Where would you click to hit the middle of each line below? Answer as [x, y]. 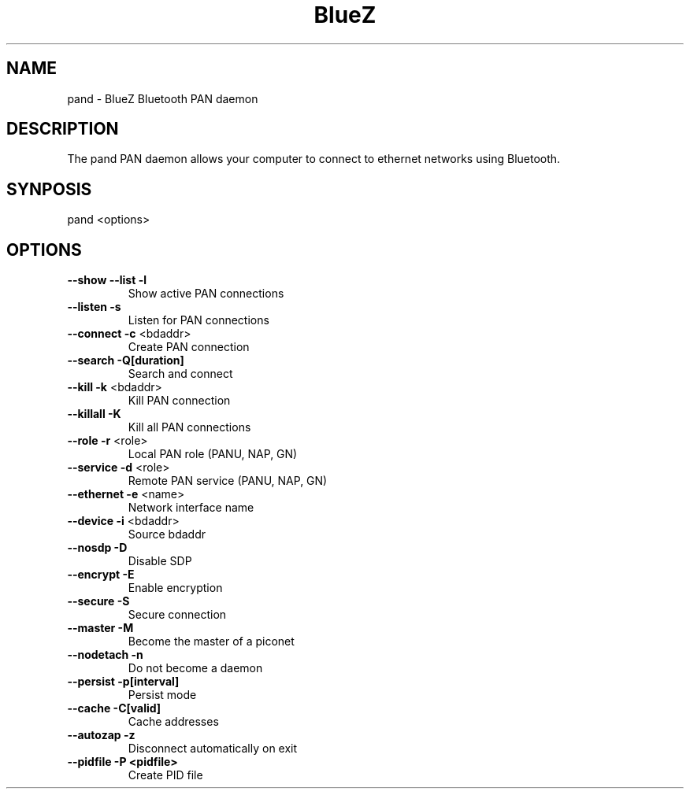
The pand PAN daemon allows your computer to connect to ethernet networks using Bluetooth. [314, 159]
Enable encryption [175, 588]
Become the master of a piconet [211, 642]
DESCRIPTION [63, 129]
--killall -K [94, 414]
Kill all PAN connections [189, 427]
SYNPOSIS [49, 189]
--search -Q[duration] [126, 361]
